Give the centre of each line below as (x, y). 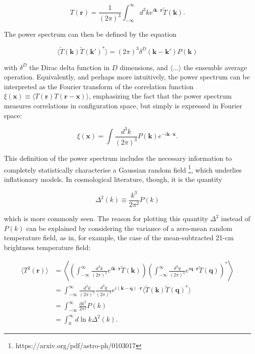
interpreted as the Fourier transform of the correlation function (99, 86)
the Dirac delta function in (69, 67)
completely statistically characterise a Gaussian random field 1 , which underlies (123, 169)
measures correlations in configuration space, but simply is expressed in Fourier (123, 105)
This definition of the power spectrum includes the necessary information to (118, 158)
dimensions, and (144, 67)
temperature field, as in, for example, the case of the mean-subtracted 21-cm (119, 238)
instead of (236, 218)
